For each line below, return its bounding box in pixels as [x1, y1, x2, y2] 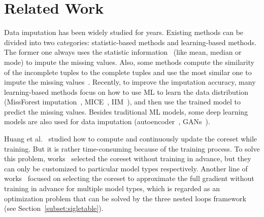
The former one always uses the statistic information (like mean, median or [4, 47, 242, 57]
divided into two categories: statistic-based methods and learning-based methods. [4, 37, 256, 47]
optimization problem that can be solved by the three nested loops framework [4, 193, 246, 203]
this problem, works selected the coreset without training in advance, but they [4, 153, 251, 164]
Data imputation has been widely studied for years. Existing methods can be [4, 27, 244, 38]
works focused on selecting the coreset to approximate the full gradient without [4, 173, 254, 184]
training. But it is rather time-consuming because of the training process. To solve [4, 143, 260, 154]
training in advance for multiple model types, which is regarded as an [4, 183, 220, 194]
